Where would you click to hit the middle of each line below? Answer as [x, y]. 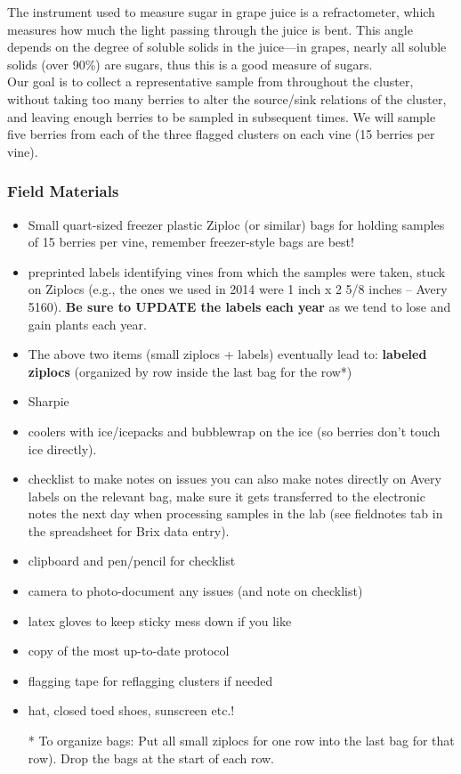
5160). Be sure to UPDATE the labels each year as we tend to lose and [239, 306]
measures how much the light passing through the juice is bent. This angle [210, 29]
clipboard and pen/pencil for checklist [132, 561]
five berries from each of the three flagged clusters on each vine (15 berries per [221, 134]
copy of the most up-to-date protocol [129, 651]
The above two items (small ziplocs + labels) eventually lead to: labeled [227, 354]
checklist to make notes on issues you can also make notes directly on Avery [235, 479]
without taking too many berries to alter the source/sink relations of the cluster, [227, 98]
